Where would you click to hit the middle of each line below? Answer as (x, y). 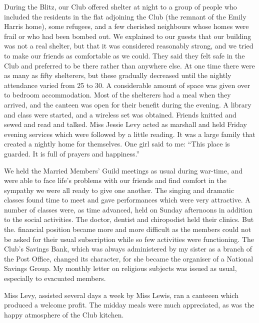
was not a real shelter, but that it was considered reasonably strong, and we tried (129, 46)
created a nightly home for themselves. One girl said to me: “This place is (117, 144)
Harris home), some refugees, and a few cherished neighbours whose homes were (126, 26)
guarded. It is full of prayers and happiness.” (72, 153)
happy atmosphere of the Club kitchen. (64, 314)
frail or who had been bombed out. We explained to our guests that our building (128, 36)
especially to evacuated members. (55, 278)
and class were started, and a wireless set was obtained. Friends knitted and (120, 114)
